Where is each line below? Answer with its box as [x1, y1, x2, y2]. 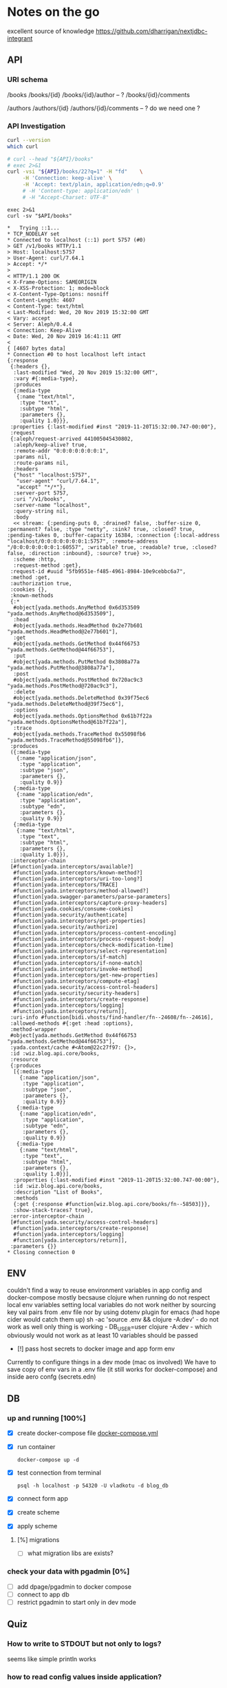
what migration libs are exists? [27, 1549, 113, 1557]
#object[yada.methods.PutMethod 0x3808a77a [13, 658, 140, 665]
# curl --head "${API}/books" [7, 156, 94, 163]
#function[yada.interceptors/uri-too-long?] [13, 875, 143, 882]
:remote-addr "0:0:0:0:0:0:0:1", [13, 447, 109, 455]
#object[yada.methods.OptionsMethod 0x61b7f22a [13, 712, 153, 720]
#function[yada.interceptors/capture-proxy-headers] [13, 899, 168, 906]
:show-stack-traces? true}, [13, 1207, 94, 1213]
